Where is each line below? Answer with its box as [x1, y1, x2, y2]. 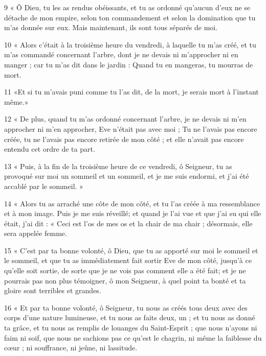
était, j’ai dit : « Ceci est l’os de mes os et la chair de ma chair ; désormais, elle [4, 218, 253, 228]
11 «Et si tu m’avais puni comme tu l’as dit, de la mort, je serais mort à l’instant [4, 86, 259, 97]
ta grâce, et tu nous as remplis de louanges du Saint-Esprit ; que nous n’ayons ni [4, 322, 257, 333]
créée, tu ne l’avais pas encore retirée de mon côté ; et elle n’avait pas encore [4, 133, 244, 144]
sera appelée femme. [4, 228, 67, 239]
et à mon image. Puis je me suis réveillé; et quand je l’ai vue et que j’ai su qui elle [4, 208, 261, 219]
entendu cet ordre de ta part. [4, 144, 95, 154]
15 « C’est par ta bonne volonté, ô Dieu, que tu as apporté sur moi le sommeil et [4, 245, 258, 255]
